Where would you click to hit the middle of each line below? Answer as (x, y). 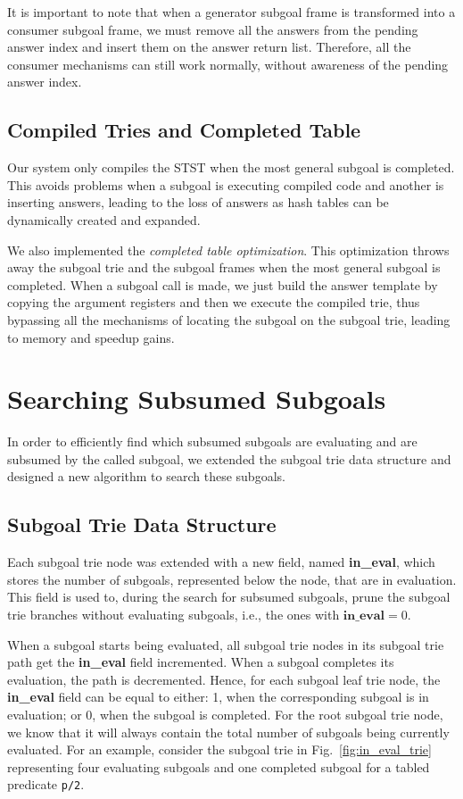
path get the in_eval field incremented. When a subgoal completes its (201, 662)
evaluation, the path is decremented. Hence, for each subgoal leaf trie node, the (224, 679)
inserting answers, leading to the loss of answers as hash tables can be (198, 202)
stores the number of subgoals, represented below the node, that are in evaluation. (232, 579)
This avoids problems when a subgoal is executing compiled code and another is (226, 184)
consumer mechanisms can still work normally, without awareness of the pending (228, 64)
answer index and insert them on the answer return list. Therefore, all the (209, 47)
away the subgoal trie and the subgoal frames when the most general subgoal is (224, 267)
